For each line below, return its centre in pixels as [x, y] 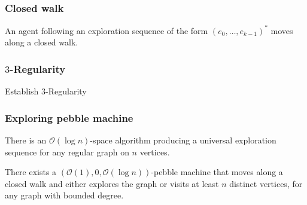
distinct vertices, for [266, 183]
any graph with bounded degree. [64, 195]
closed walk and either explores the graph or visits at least [112, 183]
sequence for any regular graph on [67, 152]
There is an [26, 140]
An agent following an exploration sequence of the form [107, 30]
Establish [22, 91]
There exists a [31, 172]
